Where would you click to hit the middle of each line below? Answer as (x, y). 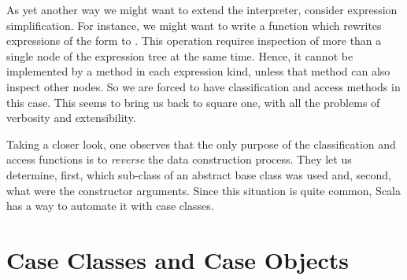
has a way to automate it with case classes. (110, 206)
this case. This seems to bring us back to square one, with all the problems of (193, 102)
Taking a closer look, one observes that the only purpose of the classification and (201, 144)
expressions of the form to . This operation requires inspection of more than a (194, 41)
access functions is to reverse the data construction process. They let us (179, 159)
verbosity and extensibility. (71, 118)
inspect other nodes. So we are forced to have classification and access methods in (203, 86)
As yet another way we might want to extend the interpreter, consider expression (202, 9)
